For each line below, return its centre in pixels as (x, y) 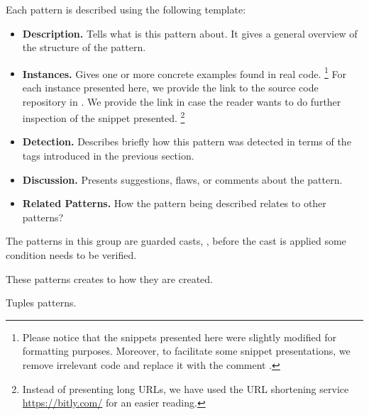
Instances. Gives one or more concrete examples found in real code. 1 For (184, 72)
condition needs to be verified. (71, 255)
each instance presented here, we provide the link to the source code (170, 88)
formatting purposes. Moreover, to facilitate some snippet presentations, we (186, 351)
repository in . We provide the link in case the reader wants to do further (182, 101)
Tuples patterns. (41, 303)
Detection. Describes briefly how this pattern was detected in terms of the (187, 142)
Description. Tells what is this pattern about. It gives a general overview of (190, 33)
